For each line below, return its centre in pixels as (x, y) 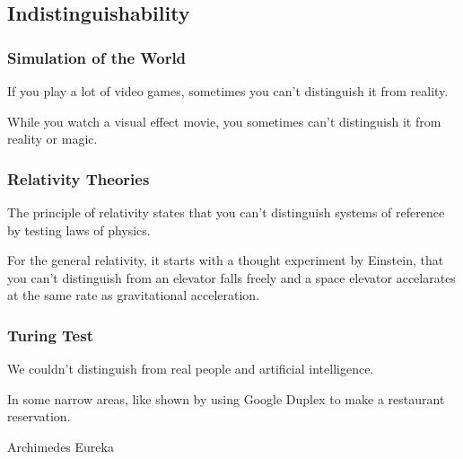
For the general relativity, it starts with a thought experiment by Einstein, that (226, 260)
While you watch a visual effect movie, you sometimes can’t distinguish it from (224, 121)
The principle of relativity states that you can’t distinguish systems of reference (226, 212)
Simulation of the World (97, 57)
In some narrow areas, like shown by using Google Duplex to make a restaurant (226, 398)
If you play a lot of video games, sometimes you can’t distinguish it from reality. (228, 91)
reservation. (39, 416)
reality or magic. (52, 139)
